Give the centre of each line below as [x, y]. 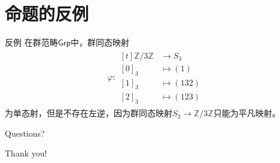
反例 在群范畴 [31, 42]
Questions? [25, 133]
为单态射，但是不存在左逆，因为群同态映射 [89, 113]
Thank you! [26, 153]
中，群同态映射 [100, 42]
